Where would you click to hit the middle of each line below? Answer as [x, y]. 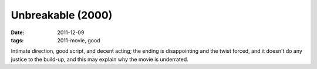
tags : [17, 40]
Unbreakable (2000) [62, 15]
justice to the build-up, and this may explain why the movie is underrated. [100, 59]
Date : [18, 32]
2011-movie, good [79, 40]
